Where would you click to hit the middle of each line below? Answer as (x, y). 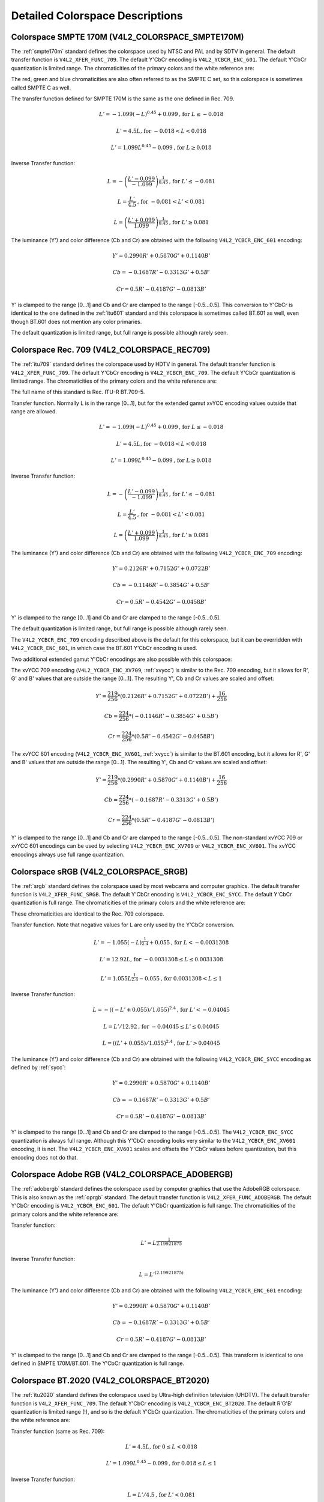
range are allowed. (34, 412)
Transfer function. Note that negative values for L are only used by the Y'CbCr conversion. (123, 925)
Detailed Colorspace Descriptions (97, 16)
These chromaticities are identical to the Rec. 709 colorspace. (88, 914)
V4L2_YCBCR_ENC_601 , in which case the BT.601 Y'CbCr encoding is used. (104, 648)
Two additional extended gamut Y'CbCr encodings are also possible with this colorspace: (121, 659)
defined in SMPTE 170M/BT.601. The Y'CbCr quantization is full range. (98, 1363)
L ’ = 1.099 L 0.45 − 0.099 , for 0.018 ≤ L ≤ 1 (161, 1463)
